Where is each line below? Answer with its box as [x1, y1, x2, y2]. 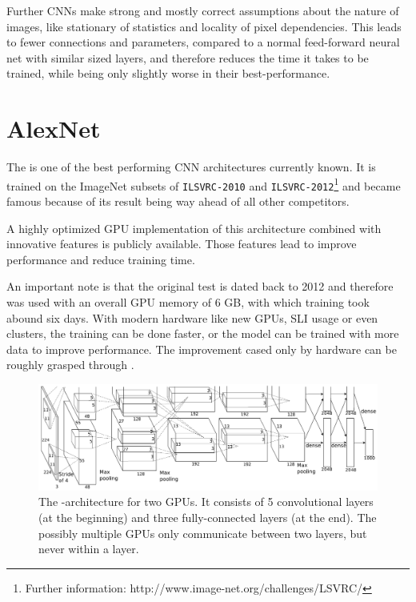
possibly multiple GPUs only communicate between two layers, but [38, 524, 367, 541]
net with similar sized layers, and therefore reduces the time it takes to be [6, 49, 369, 66]
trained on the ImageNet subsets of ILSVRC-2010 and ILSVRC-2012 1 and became [6, 175, 401, 194]
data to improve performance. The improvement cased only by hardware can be [6, 340, 397, 357]
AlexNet [6, 112, 101, 145]
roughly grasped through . [6, 356, 134, 373]
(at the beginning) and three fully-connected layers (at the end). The [38, 509, 377, 526]
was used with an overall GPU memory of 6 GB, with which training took [6, 293, 370, 310]
